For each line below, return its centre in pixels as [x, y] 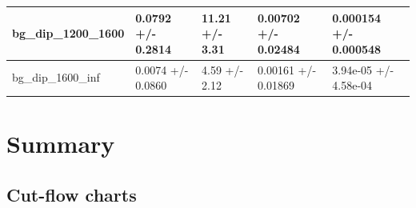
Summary [61, 144]
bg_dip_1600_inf [56, 77]
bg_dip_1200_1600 [68, 33]
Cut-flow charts [72, 194]
